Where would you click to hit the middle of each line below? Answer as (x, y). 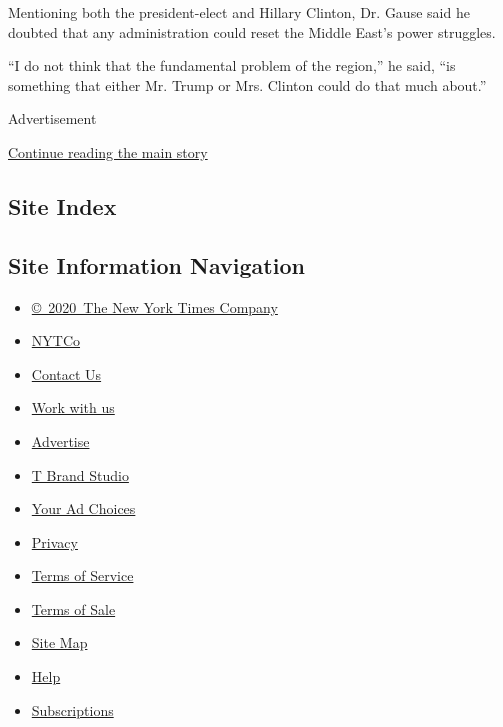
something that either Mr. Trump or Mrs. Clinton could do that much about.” (247, 84)
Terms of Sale (73, 608)
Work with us (73, 407)
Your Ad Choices (83, 508)
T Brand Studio (80, 474)
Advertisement (52, 118)
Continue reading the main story (108, 151)
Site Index (62, 205)
